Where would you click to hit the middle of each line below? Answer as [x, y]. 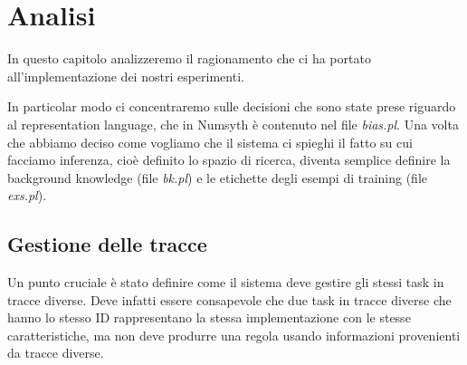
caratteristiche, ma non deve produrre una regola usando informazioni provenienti [234, 335]
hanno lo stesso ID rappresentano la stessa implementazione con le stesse [209, 317]
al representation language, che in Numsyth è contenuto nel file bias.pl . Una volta [233, 124]
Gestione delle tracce [107, 244]
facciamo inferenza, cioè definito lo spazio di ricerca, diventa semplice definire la [229, 160]
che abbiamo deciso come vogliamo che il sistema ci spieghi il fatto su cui [210, 142]
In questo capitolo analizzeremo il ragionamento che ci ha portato [189, 58]
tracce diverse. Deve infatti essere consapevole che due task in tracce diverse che [229, 299]
